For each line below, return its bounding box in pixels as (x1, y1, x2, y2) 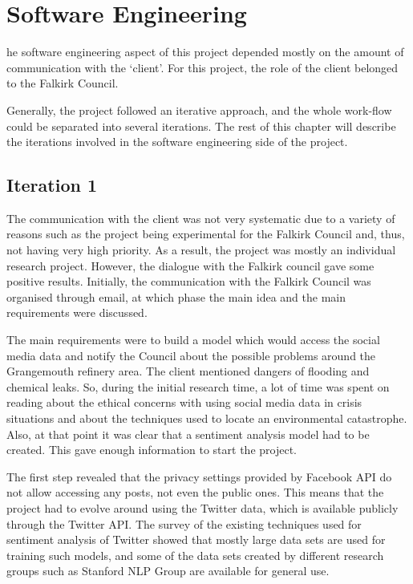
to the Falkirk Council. (6, 75, 119, 91)
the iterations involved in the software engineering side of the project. (6, 133, 348, 150)
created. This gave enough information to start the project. (6, 441, 297, 458)
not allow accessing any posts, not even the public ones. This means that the (6, 484, 384, 501)
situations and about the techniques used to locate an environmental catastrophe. (6, 410, 407, 427)
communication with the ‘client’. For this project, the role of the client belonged (6, 59, 399, 75)
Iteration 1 (6, 172, 98, 197)
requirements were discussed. (6, 304, 148, 321)
